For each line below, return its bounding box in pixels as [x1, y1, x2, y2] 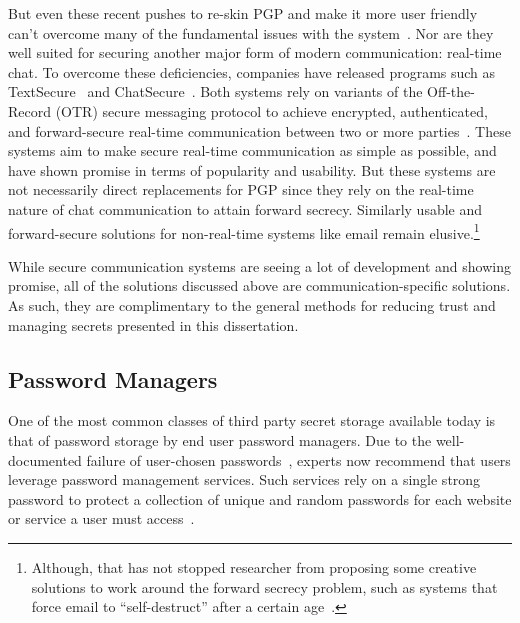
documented [8, 449, 82, 470]
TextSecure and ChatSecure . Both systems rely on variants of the [8, 81, 423, 102]
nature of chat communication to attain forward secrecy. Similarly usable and [8, 198, 483, 219]
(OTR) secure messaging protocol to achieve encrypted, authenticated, [55, 100, 488, 121]
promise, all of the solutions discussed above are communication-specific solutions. [8, 275, 511, 296]
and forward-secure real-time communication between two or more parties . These [8, 120, 511, 141]
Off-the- [427, 81, 475, 102]
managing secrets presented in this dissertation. [8, 314, 299, 335]
